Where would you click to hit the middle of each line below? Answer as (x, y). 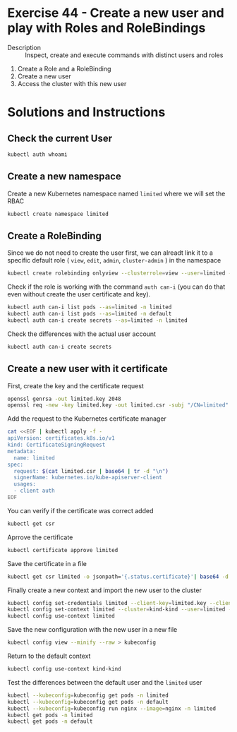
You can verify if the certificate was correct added (80, 510)
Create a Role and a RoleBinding (64, 68)
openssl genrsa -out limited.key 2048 (64, 399)
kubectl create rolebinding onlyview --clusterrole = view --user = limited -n (121, 273)
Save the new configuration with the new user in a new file (92, 630)
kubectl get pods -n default (50, 721)
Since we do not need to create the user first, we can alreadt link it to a (110, 253)
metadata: (22, 451)
